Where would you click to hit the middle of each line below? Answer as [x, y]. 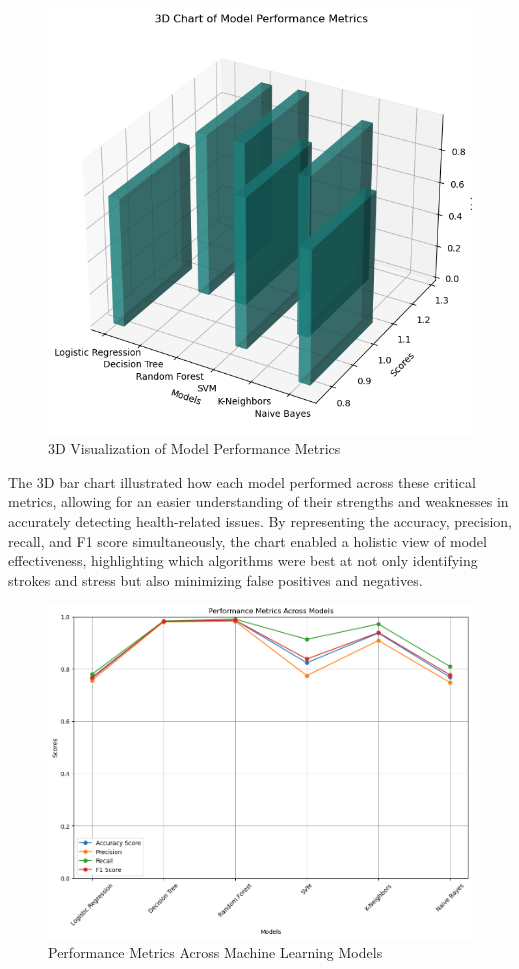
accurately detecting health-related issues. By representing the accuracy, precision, [260, 520]
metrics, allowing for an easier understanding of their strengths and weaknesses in [258, 501]
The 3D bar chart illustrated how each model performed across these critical [242, 481]
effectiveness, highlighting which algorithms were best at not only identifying [243, 560]
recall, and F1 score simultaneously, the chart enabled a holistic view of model [247, 540]
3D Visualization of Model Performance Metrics [194, 448]
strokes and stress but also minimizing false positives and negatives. [215, 579]
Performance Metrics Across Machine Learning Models [215, 952]
